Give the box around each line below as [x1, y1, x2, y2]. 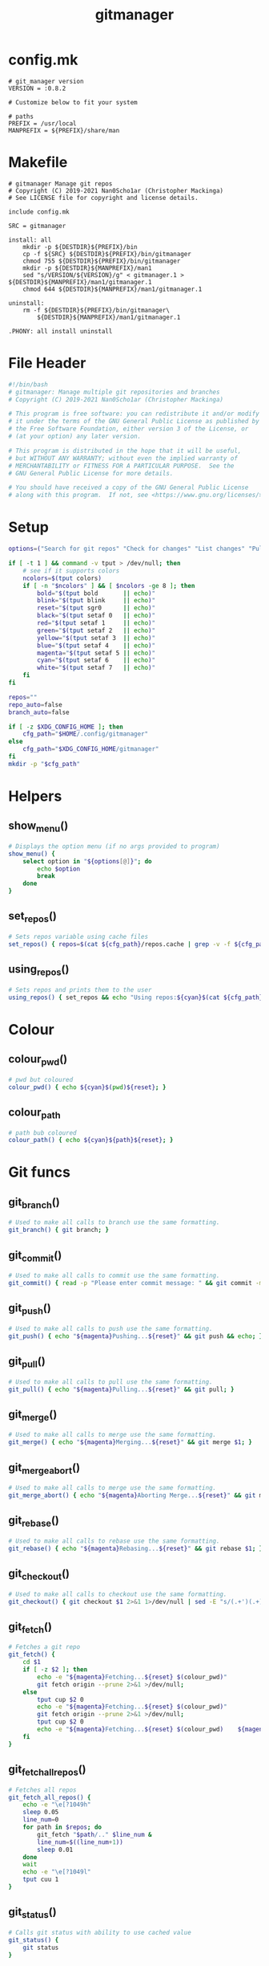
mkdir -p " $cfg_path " [8, 760, 81, 768]
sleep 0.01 [37, 1846, 74, 1854]
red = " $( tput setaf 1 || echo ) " [37, 619, 156, 627]
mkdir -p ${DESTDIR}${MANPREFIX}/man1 [22, 263, 152, 272]
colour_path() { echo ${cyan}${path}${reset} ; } [8, 1136, 174, 1144]
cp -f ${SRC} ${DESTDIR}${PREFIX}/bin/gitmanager [22, 250, 192, 258]
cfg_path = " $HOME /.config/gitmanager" [22, 730, 149, 738]
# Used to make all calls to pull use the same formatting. [8, 1377, 214, 1386]
